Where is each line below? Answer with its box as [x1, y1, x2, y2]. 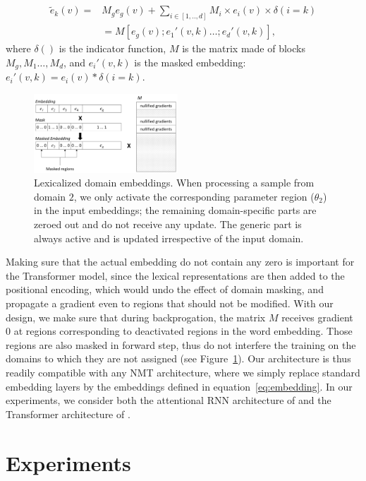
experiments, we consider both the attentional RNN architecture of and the [6, 393, 331, 408]
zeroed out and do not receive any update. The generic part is [34, 217, 302, 232]
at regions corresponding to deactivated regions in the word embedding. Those [13, 323, 353, 338]
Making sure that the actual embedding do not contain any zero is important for [6, 254, 355, 269]
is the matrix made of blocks [182, 41, 305, 56]
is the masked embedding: [134, 54, 246, 69]
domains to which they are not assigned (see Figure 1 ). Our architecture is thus [6, 351, 351, 366]
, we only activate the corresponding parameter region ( [73, 189, 315, 203]
